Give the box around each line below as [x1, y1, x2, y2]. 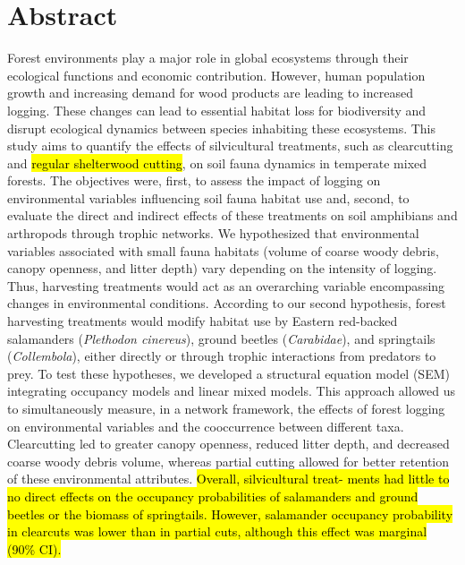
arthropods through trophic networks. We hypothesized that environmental [7, 224, 419, 243]
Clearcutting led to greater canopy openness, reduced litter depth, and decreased [7, 434, 450, 453]
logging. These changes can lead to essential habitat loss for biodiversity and [7, 100, 427, 119]
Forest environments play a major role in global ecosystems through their [7, 48, 409, 67]
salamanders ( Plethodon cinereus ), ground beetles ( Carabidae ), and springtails [7, 329, 435, 347]
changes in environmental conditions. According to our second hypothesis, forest [7, 294, 446, 312]
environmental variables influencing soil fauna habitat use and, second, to [7, 188, 410, 207]
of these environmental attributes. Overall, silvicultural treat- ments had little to [7, 469, 450, 488]
